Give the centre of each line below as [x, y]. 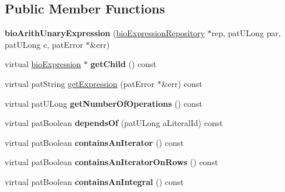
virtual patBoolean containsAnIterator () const [94, 142]
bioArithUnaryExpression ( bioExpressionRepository [105, 33]
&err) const [182, 83]
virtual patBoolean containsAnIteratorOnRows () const [111, 162]
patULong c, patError [44, 44]
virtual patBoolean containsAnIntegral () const [94, 181]
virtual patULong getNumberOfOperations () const [104, 103]
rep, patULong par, [246, 33]
